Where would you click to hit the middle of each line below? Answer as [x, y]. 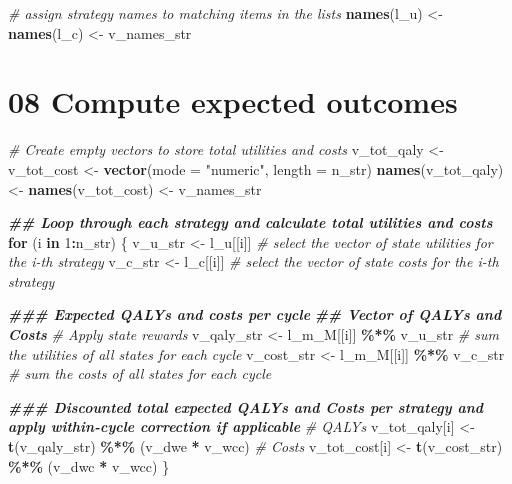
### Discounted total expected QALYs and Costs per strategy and [246, 406]
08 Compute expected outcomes [233, 101]
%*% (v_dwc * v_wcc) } [89, 465]
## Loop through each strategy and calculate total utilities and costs [250, 222]
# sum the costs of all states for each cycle [140, 373]
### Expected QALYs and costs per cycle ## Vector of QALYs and [255, 314]
